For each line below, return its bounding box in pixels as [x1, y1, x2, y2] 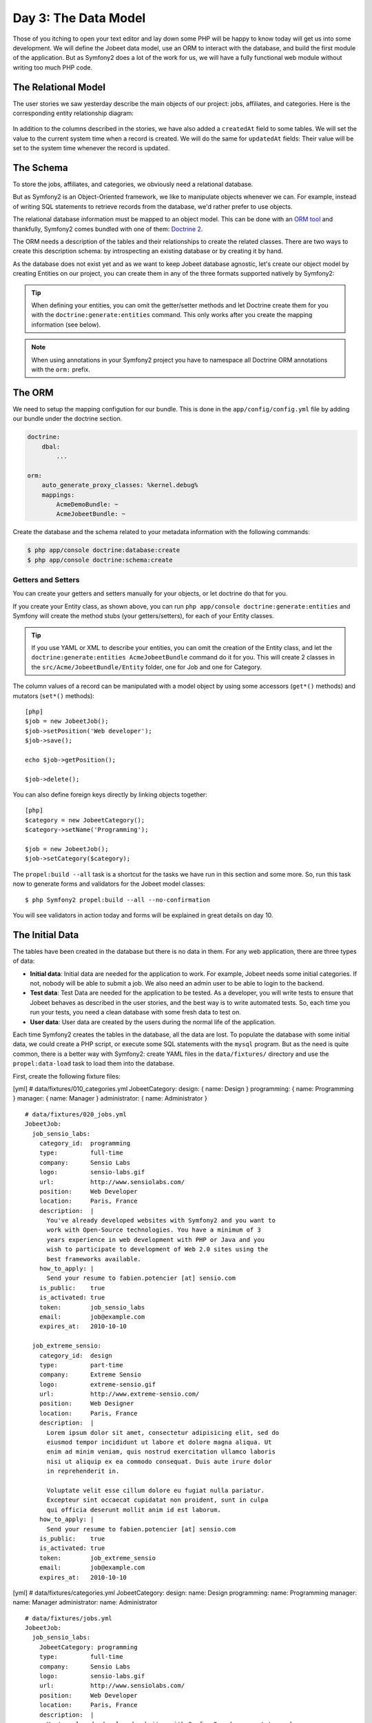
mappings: [41, 491, 75, 499]
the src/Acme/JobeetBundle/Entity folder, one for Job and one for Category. [31, 662, 262, 671]
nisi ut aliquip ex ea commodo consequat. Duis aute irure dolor [46, 1458, 272, 1465]
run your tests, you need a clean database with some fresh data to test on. [30, 1008, 241, 1017]
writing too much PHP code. [12, 63, 93, 72]
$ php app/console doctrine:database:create [27, 547, 180, 554]
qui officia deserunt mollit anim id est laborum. [46, 1506, 222, 1513]
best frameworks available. [46, 1255, 141, 1263]
